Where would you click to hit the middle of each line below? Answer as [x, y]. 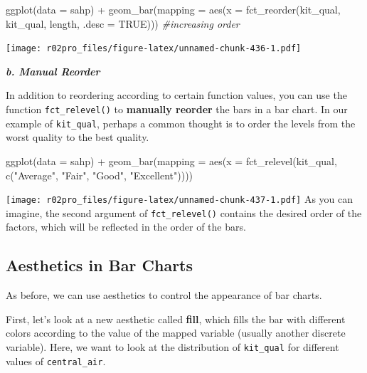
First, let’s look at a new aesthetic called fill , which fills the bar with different [176, 319]
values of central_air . [56, 361]
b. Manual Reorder [53, 71]
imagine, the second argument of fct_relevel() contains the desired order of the [184, 212]
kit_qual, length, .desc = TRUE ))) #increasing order [123, 23]
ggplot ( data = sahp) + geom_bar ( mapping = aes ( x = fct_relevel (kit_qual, [171, 161]
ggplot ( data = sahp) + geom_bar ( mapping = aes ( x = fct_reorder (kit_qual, [173, 9]
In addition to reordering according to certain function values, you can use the [176, 95]
